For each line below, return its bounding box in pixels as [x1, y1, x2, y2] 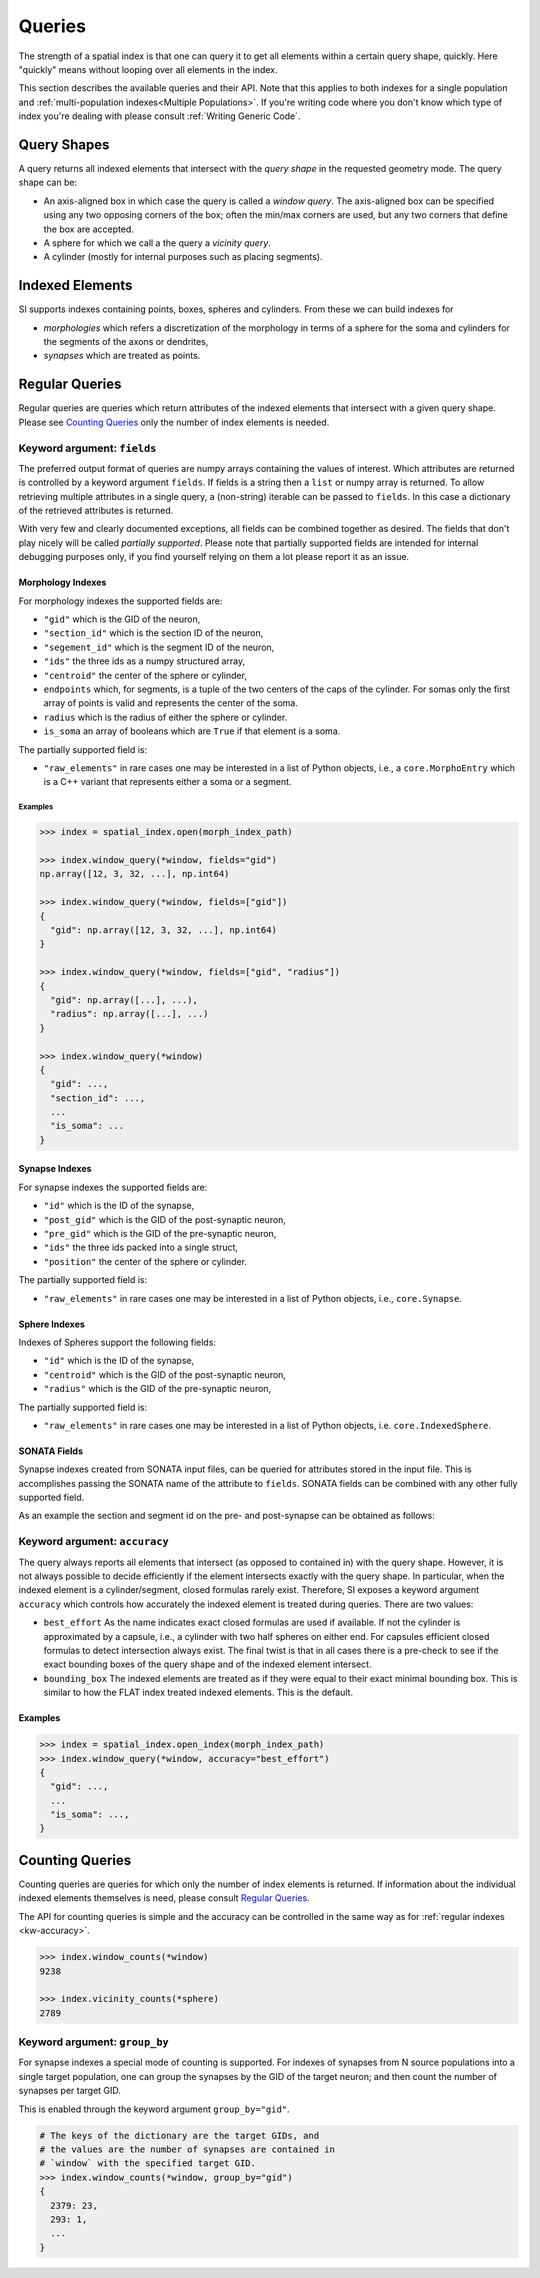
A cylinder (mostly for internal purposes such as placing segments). [43, 251, 323, 263]
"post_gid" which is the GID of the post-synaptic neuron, [43, 1213, 287, 1225]
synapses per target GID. [18, 2085, 122, 2097]
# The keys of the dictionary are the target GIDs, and [39, 2130, 320, 2141]
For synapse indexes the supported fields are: [18, 1181, 208, 1193]
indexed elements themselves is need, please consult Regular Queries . [18, 1892, 310, 1904]
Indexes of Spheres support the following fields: [18, 1336, 217, 1348]
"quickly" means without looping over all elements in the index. [18, 63, 279, 75]
